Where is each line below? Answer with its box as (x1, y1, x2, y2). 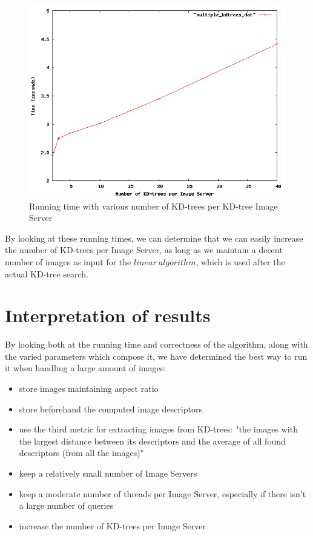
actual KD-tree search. (5, 267, 88, 280)
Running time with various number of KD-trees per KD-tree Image (29, 199, 278, 212)
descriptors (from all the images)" (19, 446, 143, 459)
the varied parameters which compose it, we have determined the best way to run (5, 349, 308, 362)
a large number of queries (19, 499, 114, 512)
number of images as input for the (5, 255, 131, 268)
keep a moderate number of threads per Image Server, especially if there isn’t (19, 487, 306, 500)
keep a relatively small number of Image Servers (19, 467, 197, 480)
